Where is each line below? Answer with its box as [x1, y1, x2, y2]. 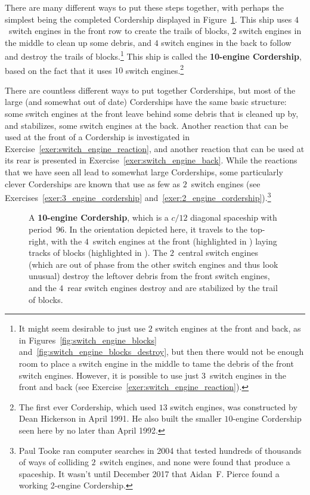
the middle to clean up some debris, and [5, 36, 151, 48]
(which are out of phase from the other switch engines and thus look [29, 258, 278, 270]
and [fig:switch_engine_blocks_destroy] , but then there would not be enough [18, 345, 304, 358]
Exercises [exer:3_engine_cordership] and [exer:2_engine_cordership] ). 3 [5, 190, 271, 203]
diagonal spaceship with [190, 211, 277, 224]
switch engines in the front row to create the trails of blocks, [8, 24, 230, 37]
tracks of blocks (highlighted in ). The [29, 246, 168, 259]
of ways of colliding [18, 456, 89, 468]
